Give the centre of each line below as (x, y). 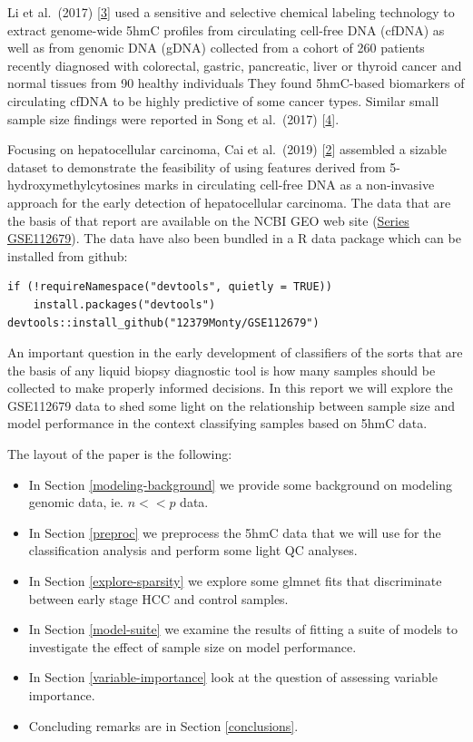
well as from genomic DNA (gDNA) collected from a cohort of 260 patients (216, 48)
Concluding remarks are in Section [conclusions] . (163, 725)
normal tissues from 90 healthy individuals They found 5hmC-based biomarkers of (236, 83)
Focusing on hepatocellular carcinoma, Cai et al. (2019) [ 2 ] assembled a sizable (227, 149)
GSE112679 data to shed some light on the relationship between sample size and (232, 405)
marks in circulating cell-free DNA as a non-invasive (290, 185)
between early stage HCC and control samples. (158, 598)
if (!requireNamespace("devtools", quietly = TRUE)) (170, 287)
